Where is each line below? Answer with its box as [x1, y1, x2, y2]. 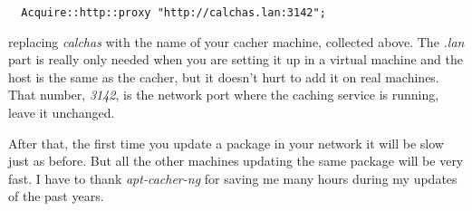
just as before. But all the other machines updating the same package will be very [8, 151, 464, 170]
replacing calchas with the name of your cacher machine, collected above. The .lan [8, 32, 465, 51]
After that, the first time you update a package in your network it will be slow [8, 133, 444, 152]
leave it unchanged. [8, 103, 115, 122]
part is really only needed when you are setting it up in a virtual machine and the [8, 50, 463, 69]
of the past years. [8, 187, 104, 206]
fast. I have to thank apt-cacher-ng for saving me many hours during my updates [8, 168, 458, 187]
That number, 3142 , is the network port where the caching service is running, [8, 85, 439, 104]
